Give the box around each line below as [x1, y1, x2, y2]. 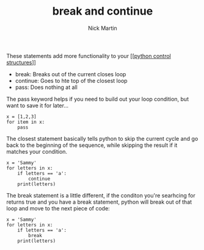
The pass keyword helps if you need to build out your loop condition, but [6, 95, 189, 102]
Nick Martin [88, 24, 117, 32]
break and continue [52, 4, 153, 18]
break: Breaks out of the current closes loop [15, 70, 126, 77]
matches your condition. [6, 148, 68, 155]
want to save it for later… [6, 102, 69, 109]
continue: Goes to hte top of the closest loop [15, 77, 128, 84]
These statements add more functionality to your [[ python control [6, 52, 171, 59]
